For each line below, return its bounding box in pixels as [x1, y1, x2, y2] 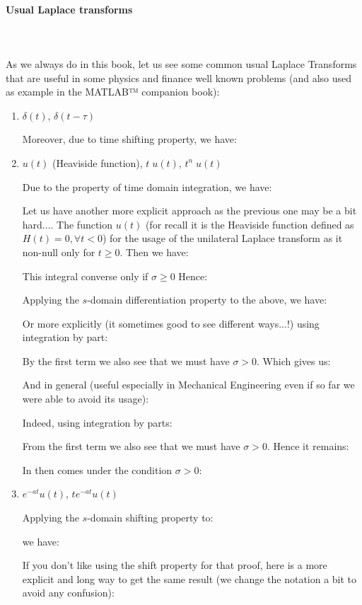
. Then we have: [119, 244, 189, 259]
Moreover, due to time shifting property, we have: [22, 132, 237, 146]
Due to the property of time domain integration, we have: [22, 179, 272, 194]
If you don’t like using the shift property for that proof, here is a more [22, 558, 327, 572]
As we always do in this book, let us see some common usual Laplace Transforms [6, 56, 357, 71]
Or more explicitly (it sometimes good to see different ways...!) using [22, 316, 320, 330]
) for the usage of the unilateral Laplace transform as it [102, 231, 343, 246]
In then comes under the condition [22, 462, 173, 477]
